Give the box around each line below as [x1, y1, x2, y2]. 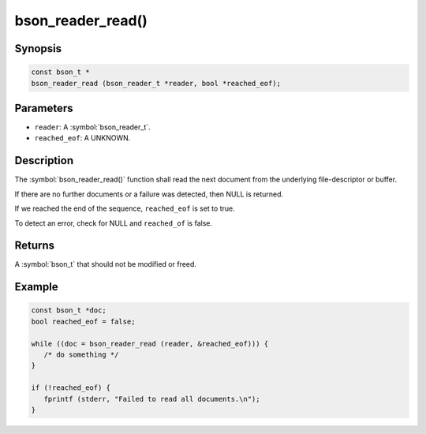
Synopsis [14, 42, 62, 55]
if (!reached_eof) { [31, 383, 110, 392]
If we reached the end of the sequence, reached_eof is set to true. [14, 204, 236, 213]
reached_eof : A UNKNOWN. [34, 133, 131, 143]
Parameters [14, 101, 73, 114]
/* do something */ [43, 350, 119, 359]
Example [14, 280, 58, 294]
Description [14, 154, 74, 167]
